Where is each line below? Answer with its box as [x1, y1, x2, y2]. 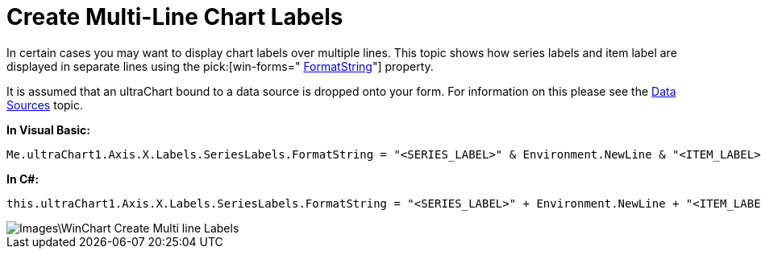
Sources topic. [6, 97, 84, 112]
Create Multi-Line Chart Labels [6, 3, 343, 31]
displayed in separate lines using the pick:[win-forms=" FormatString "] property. [6, 59, 434, 73]
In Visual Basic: [6, 122, 90, 137]
